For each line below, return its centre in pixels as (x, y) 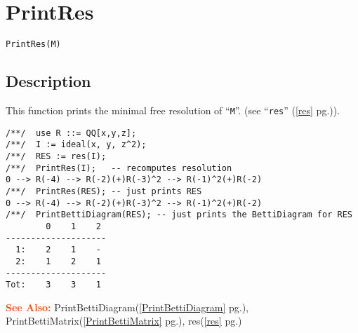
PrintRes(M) (33, 45)
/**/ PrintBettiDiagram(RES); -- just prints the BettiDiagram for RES (179, 215)
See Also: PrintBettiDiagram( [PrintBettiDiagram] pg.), (127, 307)
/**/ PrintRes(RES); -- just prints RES (104, 191)
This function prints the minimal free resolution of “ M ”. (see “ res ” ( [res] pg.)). (173, 110)
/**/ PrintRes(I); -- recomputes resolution (119, 168)
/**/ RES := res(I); (56, 156)
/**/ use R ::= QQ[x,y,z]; (71, 133)
